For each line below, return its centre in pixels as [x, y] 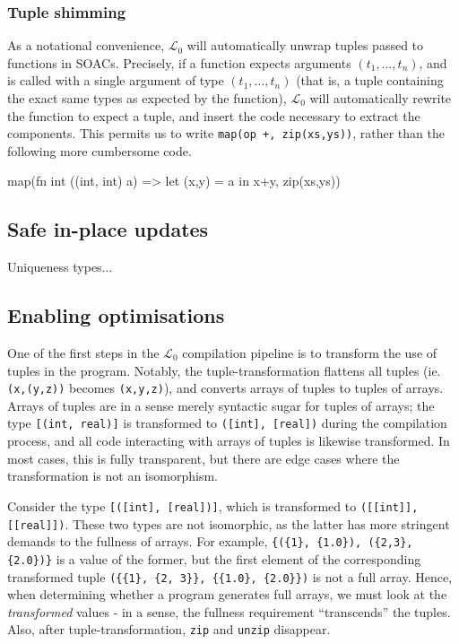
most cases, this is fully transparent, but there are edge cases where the [204, 458]
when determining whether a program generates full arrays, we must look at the [227, 594]
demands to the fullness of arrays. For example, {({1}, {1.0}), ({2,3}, [210, 541]
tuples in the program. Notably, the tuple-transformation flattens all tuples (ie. [224, 370]
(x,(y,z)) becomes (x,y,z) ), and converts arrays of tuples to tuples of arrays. [225, 388]
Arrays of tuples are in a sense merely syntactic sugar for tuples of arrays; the [221, 405]
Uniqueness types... [60, 267]
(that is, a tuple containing [370, 80]
